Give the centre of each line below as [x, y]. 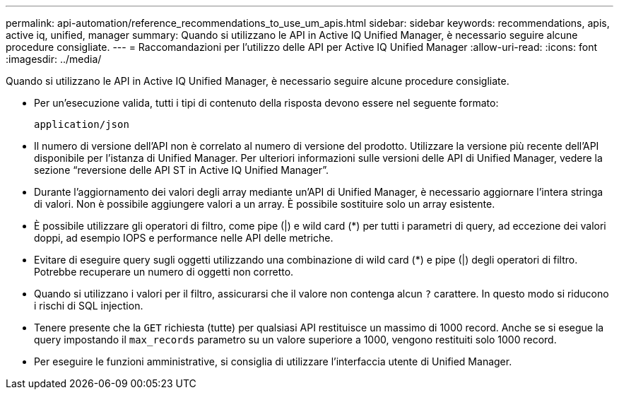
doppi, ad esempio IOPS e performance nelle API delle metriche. [184, 238]
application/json [82, 124]
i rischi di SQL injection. [89, 306]
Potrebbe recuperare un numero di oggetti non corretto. [164, 272]
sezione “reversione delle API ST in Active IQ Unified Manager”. [182, 170]
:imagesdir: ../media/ [54, 59]
